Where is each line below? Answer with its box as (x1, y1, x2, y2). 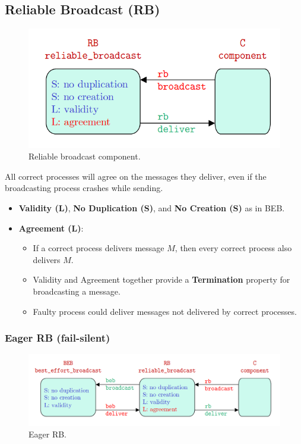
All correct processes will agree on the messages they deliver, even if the (5, 170, 267, 182)
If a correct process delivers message (33, 242, 164, 254)
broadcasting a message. (33, 284, 121, 297)
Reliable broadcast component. (28, 150, 141, 162)
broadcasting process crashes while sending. (5, 182, 163, 194)
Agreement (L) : (18, 221, 84, 234)
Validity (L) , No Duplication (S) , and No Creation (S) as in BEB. (18, 202, 285, 214)
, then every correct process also (175, 242, 292, 254)
